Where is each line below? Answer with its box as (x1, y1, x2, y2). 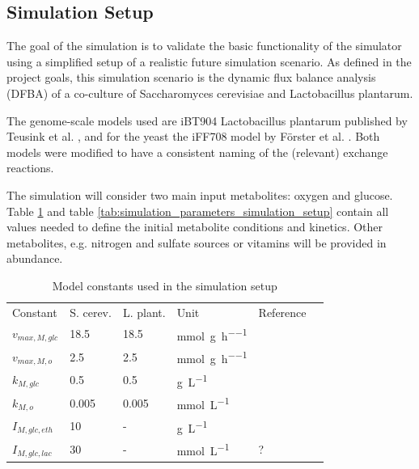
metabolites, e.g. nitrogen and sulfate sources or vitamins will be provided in (6, 234, 387, 251)
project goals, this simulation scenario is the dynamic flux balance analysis (6, 69, 376, 86)
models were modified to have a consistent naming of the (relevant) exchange (6, 143, 388, 160)
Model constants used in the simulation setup (52, 277, 277, 294)
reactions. (6, 159, 54, 176)
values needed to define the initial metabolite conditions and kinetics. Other (6, 218, 383, 235)
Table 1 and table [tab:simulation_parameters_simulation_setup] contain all (6, 202, 389, 219)
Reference (258, 303, 307, 320)
